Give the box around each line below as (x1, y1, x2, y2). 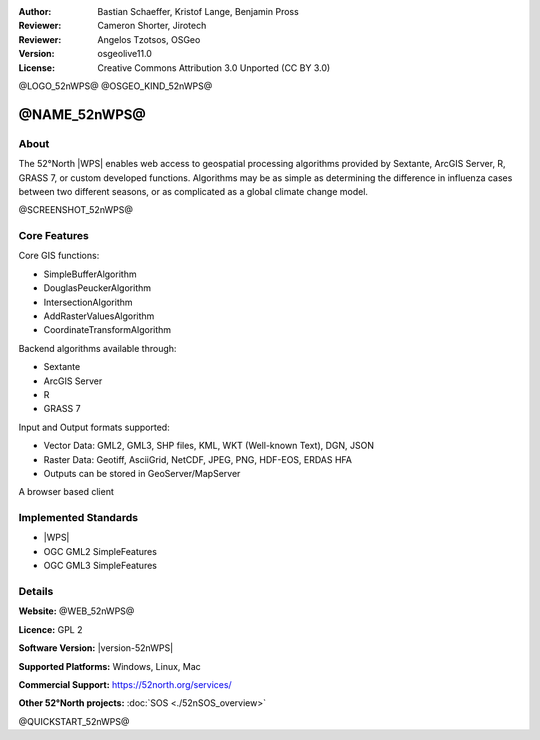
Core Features (18, 229, 89, 243)
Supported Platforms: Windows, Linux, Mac (18, 660, 202, 672)
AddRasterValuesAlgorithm (43, 310, 155, 322)
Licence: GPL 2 (18, 623, 83, 635)
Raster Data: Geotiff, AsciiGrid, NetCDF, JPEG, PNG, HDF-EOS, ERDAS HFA (43, 453, 352, 465)
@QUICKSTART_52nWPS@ (18, 715, 130, 727)
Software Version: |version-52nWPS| (18, 642, 174, 654)
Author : (18, 6, 52, 17)
